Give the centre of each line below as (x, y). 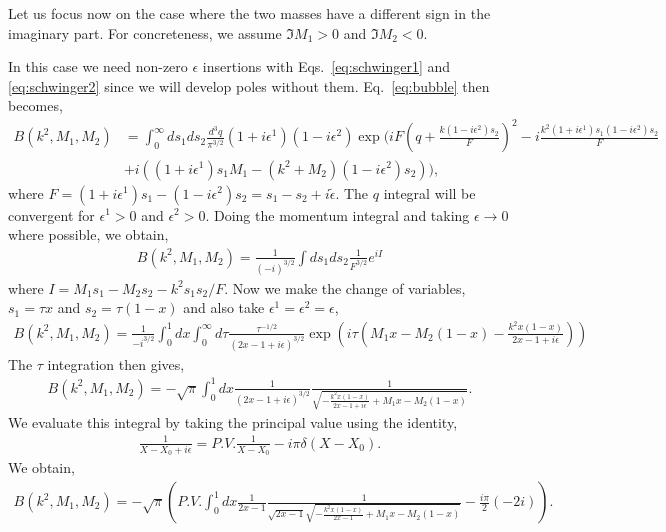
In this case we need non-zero (98, 66)
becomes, (35, 105)
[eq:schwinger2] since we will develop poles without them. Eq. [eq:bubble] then (249, 85)
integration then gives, (116, 363)
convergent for (51, 214)
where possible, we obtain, (88, 234)
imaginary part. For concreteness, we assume (145, 32)
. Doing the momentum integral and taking (337, 214)
